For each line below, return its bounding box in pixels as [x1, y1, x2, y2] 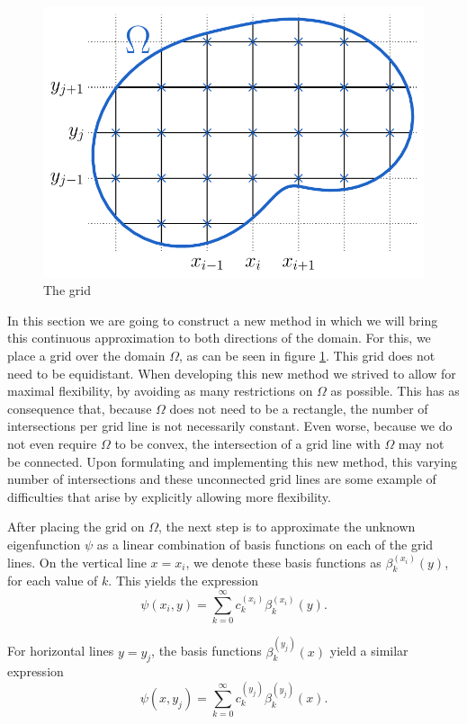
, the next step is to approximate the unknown [158, 517, 416, 536]
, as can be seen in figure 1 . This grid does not [178, 346, 436, 365]
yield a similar [329, 641, 409, 660]
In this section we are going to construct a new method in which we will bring [7, 310, 438, 329]
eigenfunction [7, 534, 81, 553]
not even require [7, 434, 97, 453]
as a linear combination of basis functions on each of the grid [96, 534, 434, 553]
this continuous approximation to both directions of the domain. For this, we [7, 328, 431, 347]
